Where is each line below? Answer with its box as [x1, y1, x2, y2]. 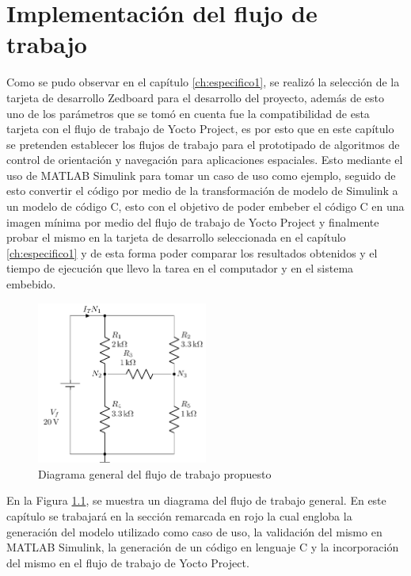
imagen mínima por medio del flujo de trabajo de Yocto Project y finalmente [6, 213, 379, 230]
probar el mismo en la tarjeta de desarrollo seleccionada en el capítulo [6, 229, 346, 246]
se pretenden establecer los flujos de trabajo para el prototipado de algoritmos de [6, 135, 400, 152]
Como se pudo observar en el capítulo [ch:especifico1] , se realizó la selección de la [6, 74, 400, 90]
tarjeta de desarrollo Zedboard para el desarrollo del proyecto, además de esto [6, 89, 384, 105]
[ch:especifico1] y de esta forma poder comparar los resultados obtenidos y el [6, 244, 378, 261]
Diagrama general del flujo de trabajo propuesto [38, 465, 272, 482]
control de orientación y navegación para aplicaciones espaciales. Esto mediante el [6, 151, 403, 168]
